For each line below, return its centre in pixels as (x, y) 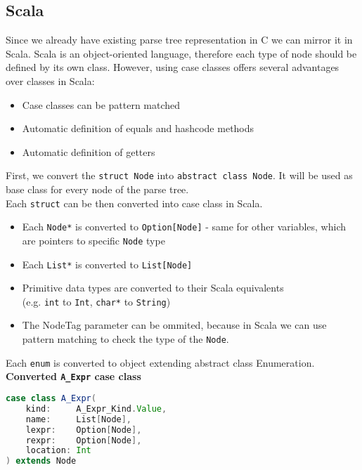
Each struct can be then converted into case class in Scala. (134, 203)
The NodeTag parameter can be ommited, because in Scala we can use (174, 325)
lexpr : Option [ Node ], (84, 430)
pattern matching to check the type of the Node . (125, 339)
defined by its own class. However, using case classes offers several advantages (173, 67)
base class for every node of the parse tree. (97, 189)
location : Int (58, 451)
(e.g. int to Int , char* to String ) (96, 301)
